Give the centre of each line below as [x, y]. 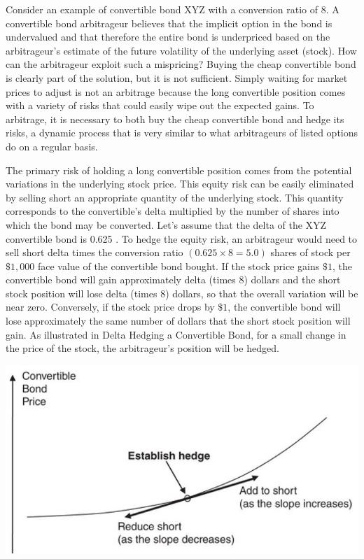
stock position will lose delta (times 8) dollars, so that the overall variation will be [182, 293]
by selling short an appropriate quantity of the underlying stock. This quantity [175, 197]
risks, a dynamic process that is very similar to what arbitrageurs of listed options [182, 133]
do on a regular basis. [52, 146]
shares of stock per [310, 252]
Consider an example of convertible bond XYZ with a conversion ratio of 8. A [173, 9]
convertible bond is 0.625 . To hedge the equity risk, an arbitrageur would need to [182, 238]
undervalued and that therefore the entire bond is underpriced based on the [168, 37]
